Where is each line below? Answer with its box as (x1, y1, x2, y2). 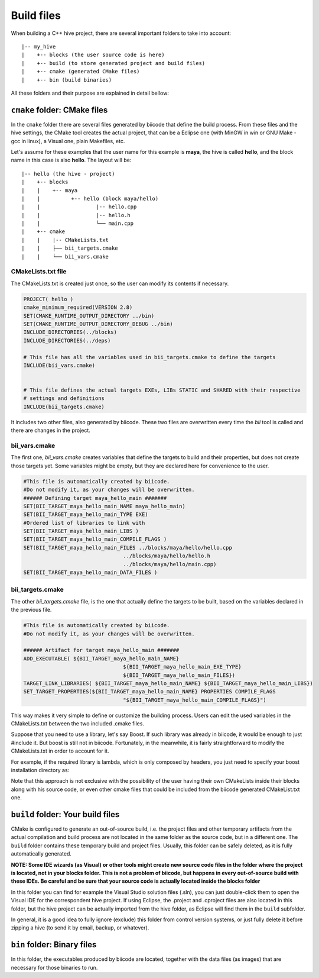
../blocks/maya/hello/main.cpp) (123, 561, 217, 567)
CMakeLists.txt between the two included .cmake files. (11, 720, 145, 727)
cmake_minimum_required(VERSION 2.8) (23, 304, 133, 311)
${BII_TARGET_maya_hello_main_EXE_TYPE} (123, 663, 242, 670)
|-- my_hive (21, 43, 56, 50)
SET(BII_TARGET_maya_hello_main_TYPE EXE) (23, 511, 148, 518)
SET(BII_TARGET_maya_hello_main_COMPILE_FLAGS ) (23, 536, 167, 543)
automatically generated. (11, 850, 72, 857)
